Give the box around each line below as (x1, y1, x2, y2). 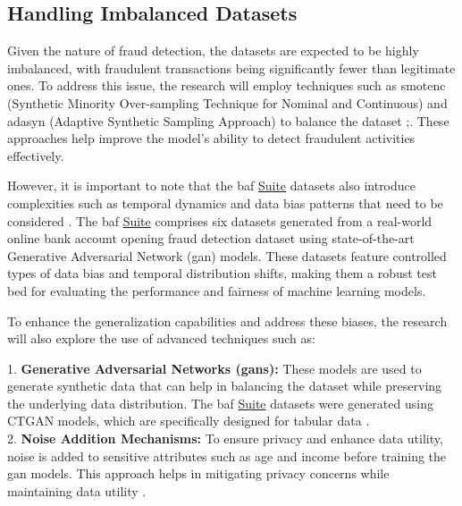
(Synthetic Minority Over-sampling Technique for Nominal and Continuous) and (7, 93, 448, 112)
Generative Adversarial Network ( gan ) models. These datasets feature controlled (7, 246, 447, 265)
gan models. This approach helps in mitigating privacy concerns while (7, 464, 390, 483)
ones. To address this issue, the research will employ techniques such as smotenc (7, 76, 446, 95)
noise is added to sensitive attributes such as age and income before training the (7, 446, 447, 465)
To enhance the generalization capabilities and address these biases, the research (7, 311, 448, 330)
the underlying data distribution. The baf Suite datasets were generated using (7, 393, 433, 412)
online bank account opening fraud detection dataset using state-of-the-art (7, 229, 415, 248)
